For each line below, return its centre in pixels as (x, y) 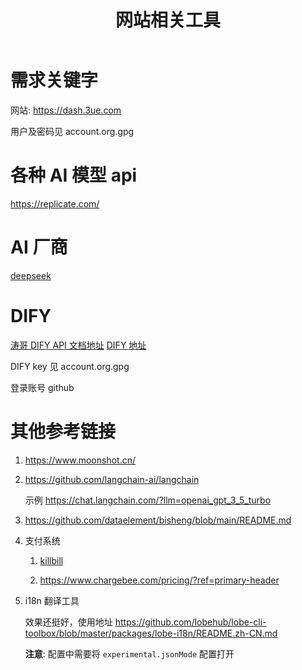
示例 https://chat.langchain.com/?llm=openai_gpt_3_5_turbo (148, 500)
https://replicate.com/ (55, 203)
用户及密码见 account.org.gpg (72, 131)
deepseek (31, 275)
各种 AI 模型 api (74, 175)
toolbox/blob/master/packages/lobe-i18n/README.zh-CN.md (151, 633)
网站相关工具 (167, 20)
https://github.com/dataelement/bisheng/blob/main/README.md (158, 520)
